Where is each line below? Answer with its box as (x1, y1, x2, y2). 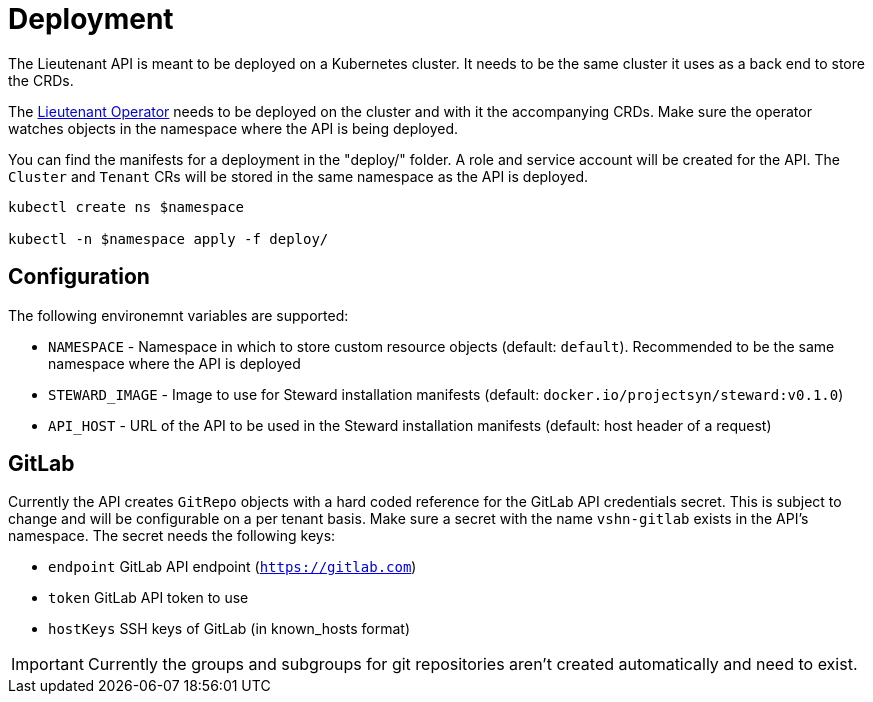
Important (11, 654, 84, 675)
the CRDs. (8, 71, 74, 89)
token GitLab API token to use (48, 589, 249, 607)
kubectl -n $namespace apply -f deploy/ (8, 230, 329, 247)
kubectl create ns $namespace (8, 198, 245, 215)
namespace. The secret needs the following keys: (8, 527, 336, 545)
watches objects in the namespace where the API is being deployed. (8, 119, 459, 137)
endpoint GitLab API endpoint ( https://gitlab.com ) (48, 558, 417, 576)
